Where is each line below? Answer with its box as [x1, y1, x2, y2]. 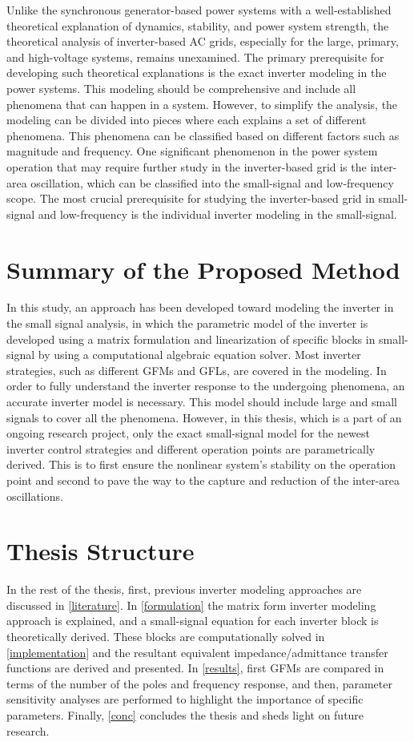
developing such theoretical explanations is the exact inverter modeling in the [6, 64, 387, 81]
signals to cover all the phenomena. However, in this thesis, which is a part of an [6, 409, 402, 425]
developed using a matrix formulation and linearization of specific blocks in [6, 330, 376, 347]
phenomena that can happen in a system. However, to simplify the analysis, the [6, 95, 398, 112]
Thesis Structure [6, 534, 195, 567]
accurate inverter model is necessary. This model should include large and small [6, 393, 397, 409]
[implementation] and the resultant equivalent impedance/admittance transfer [6, 643, 388, 660]
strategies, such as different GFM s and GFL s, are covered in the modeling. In [6, 361, 387, 378]
